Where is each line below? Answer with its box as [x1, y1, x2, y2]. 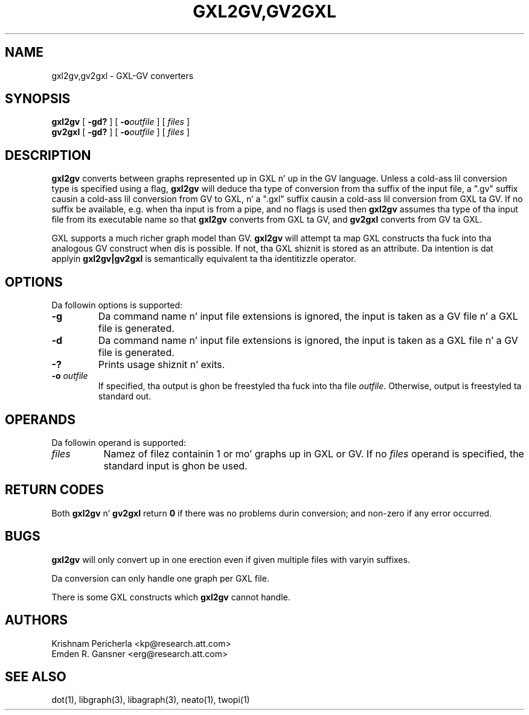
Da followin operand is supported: [51, 437, 187, 448]
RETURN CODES [5, 482, 104, 498]
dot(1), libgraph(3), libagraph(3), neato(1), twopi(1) [51, 694, 250, 705]
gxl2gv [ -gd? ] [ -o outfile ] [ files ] [51, 116, 190, 127]
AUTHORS [5, 612, 68, 628]
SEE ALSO [5, 669, 66, 684]
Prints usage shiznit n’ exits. [98, 358, 225, 371]
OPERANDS [5, 412, 75, 427]
